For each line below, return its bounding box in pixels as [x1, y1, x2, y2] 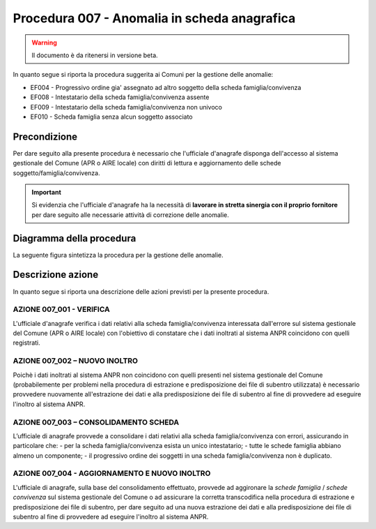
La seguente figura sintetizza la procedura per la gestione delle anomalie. [13, 251, 224, 259]
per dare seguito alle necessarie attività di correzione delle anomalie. [31, 210, 229, 219]
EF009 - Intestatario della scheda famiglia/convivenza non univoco [30, 103, 223, 111]
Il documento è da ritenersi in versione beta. [31, 51, 158, 59]
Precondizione [13, 131, 78, 142]
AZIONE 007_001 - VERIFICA [13, 304, 111, 314]
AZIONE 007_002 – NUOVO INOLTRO [13, 356, 139, 366]
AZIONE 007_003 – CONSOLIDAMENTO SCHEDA [13, 417, 180, 427]
